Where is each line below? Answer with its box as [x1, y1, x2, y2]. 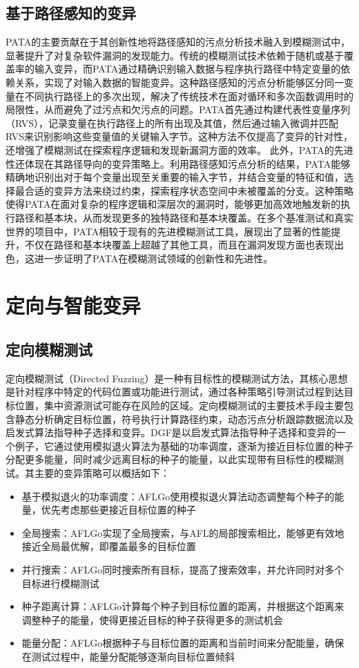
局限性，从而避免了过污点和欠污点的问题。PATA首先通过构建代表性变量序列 [6, 102, 351, 117]
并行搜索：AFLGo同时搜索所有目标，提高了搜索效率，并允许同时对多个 [21, 562, 345, 576]
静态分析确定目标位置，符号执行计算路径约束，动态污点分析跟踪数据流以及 [14, 411, 353, 426]
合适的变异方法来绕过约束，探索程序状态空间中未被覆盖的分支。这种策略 [24, 183, 353, 197]
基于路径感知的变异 [6, 2, 136, 23]
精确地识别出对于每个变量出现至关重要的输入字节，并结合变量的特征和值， [6, 170, 344, 184]
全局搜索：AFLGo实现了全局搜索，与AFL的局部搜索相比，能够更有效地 [21, 525, 345, 540]
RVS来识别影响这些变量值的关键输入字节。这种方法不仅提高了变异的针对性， [6, 129, 353, 144]
